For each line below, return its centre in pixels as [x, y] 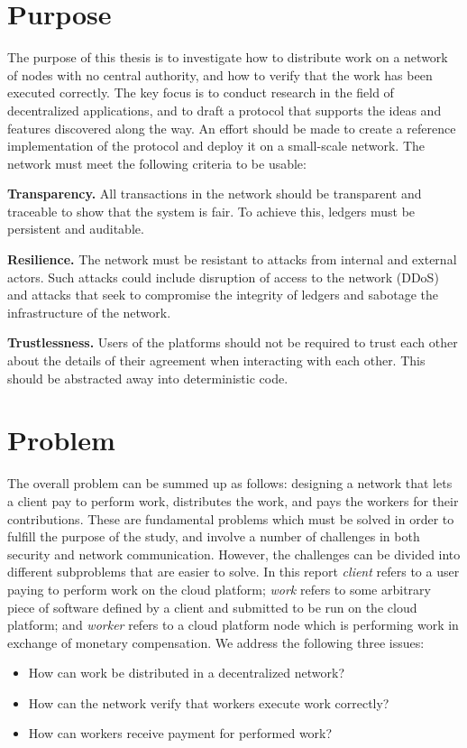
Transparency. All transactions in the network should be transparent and [215, 194]
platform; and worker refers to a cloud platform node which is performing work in [233, 625]
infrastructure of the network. [89, 312]
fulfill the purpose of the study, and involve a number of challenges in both [214, 536]
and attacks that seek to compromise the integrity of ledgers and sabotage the [223, 295]
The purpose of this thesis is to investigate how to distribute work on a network [228, 57]
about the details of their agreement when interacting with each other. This [216, 360]
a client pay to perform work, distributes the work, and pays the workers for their [233, 500]
